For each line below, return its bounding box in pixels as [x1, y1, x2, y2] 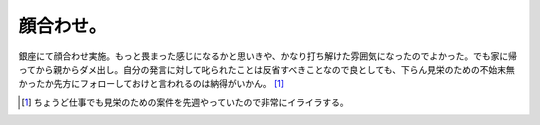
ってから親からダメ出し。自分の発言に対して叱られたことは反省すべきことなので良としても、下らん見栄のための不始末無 [18, 63, 515, 75]
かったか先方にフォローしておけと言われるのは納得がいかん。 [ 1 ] [18, 78, 285, 90]
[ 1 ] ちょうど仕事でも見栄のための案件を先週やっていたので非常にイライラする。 [21, 96, 349, 108]
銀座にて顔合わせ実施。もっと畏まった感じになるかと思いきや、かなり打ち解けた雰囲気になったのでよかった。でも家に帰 [18, 50, 518, 62]
